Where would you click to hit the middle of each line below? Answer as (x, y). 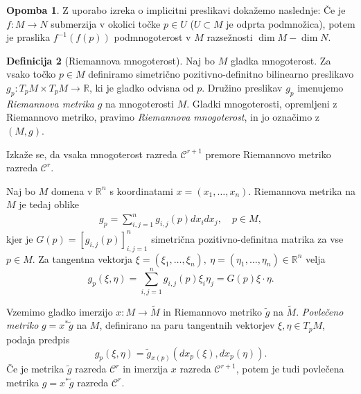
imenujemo (320, 87)
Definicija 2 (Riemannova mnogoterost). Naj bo (111, 60)
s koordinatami (141, 190)
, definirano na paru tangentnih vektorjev (187, 325)
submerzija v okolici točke (106, 23)
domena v (72, 190)
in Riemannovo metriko (213, 311)
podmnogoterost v (152, 37)
